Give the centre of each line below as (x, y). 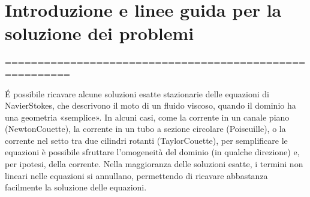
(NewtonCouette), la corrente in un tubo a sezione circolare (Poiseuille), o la (145, 129)
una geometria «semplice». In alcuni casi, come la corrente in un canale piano (147, 117)
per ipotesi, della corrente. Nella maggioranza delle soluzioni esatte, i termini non (154, 164)
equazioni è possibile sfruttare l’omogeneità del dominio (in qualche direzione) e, (152, 152)
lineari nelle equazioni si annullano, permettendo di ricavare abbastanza (136, 175)
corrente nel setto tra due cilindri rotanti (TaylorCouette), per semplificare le (146, 140)
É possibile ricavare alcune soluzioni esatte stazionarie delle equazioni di (137, 93)
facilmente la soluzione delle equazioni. (76, 187)
